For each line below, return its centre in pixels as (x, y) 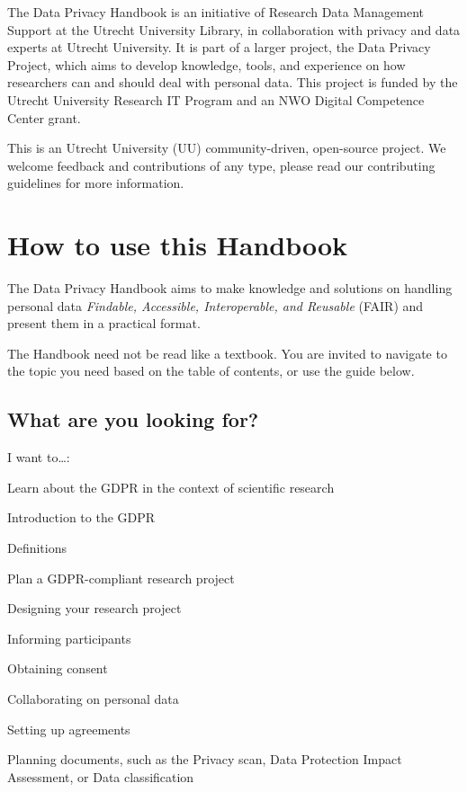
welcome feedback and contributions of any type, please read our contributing (221, 165)
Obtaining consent (58, 668)
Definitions (37, 548)
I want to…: (39, 457)
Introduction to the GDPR (81, 517)
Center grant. (44, 117)
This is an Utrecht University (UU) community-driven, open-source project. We (227, 148)
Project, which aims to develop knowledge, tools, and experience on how (207, 64)
